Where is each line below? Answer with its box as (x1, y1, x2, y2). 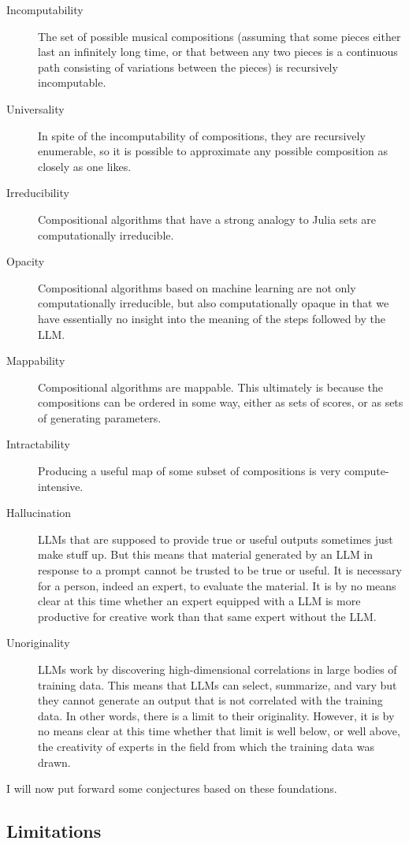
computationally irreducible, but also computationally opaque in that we (38, 295, 389, 311)
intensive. (38, 478, 84, 494)
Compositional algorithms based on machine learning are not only (38, 279, 356, 296)
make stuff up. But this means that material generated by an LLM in (38, 546, 374, 563)
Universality (6, 100, 65, 117)
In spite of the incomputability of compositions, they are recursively (38, 127, 366, 143)
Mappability (6, 352, 65, 369)
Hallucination (6, 504, 72, 521)
